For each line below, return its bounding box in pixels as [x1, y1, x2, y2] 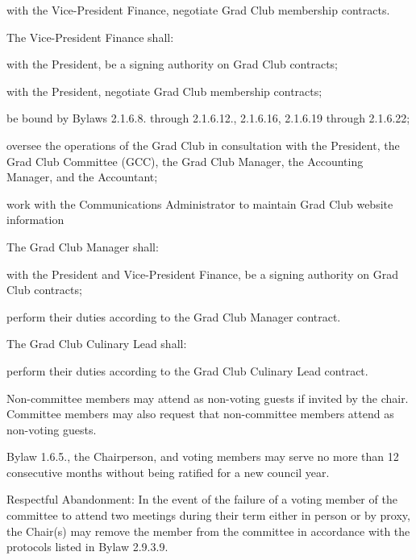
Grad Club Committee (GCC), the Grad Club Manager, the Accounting [6, 152, 364, 169]
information [6, 211, 64, 228]
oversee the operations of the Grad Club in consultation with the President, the [6, 136, 400, 153]
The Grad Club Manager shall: [6, 238, 159, 255]
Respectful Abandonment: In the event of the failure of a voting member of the [6, 491, 397, 508]
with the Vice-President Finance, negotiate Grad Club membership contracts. [6, 2, 390, 18]
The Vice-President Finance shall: [6, 28, 174, 45]
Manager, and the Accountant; [6, 168, 158, 185]
